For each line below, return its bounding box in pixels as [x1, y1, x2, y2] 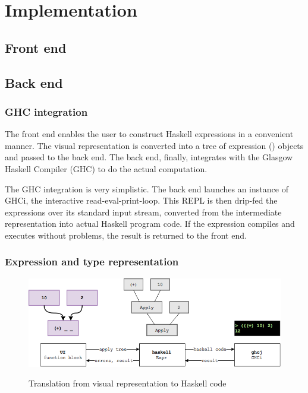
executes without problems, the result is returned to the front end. [5, 229, 247, 241]
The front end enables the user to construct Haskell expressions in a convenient [5, 128, 294, 140]
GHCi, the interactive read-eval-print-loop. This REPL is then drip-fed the [5, 194, 278, 207]
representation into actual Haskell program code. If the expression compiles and [5, 217, 295, 230]
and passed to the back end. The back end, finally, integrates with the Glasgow [5, 151, 293, 163]
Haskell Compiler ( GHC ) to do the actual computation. [5, 162, 208, 175]
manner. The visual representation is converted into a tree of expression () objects [5, 139, 304, 151]
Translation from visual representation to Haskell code [29, 377, 227, 389]
